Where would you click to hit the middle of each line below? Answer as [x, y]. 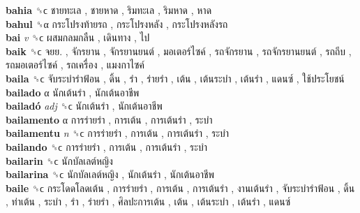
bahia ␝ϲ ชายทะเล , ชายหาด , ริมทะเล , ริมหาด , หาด [109, 10]
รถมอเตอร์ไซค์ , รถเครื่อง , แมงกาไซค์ [75, 65]
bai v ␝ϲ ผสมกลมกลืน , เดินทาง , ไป [78, 37]
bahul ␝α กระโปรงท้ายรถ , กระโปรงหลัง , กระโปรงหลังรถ [117, 23]
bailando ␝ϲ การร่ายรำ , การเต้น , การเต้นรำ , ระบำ [106, 146]
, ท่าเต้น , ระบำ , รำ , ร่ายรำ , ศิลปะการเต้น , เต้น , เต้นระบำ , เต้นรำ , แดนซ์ [148, 201]
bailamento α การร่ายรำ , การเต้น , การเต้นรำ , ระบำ [109, 119]
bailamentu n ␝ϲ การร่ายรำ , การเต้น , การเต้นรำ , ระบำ [118, 133]
